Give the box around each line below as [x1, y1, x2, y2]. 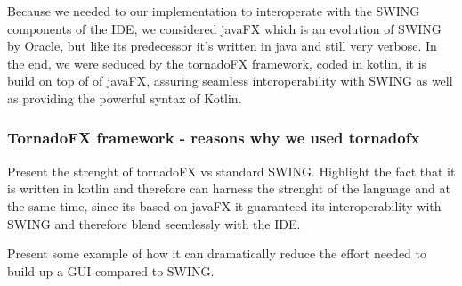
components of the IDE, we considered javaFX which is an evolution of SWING [7, 19, 442, 37]
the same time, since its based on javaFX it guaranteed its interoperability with [7, 196, 442, 215]
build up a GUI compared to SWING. [7, 261, 215, 280]
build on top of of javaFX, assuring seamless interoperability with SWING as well [7, 71, 453, 90]
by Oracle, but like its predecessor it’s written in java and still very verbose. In [7, 37, 437, 55]
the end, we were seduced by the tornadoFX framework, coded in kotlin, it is [7, 53, 427, 72]
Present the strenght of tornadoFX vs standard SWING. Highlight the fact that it [7, 161, 456, 180]
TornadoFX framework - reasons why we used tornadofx [7, 127, 420, 149]
